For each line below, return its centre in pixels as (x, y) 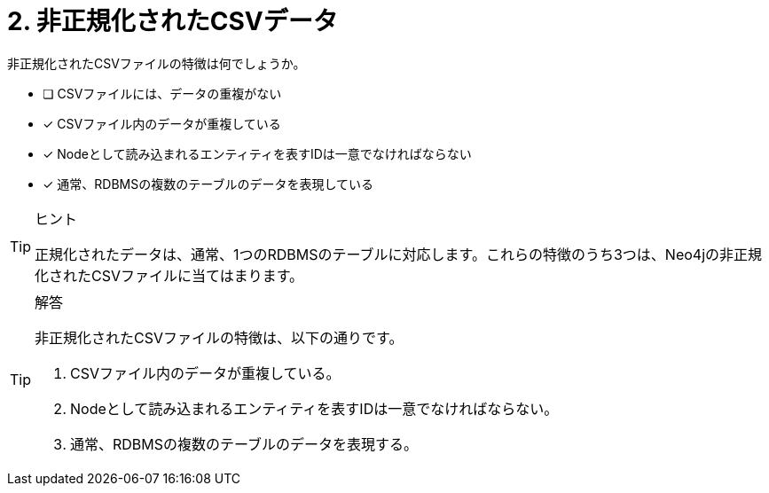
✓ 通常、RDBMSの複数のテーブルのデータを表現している (208, 184)
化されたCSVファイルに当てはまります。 (169, 275)
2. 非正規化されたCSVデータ (173, 21)
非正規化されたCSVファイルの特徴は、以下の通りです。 (219, 337)
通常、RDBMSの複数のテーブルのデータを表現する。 (244, 444)
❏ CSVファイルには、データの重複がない (162, 93)
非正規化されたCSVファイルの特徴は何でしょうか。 (157, 63)
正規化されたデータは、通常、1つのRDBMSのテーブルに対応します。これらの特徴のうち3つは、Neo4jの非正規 (399, 254)
